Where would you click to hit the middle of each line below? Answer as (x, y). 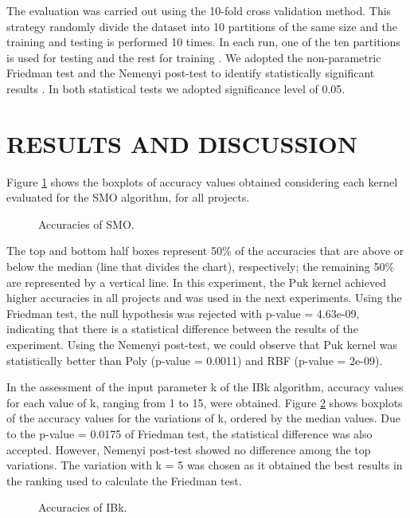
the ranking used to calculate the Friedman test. (124, 480)
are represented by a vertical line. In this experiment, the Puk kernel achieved (196, 282)
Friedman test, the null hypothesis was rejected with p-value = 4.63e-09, (183, 313)
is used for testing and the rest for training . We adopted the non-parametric (194, 57)
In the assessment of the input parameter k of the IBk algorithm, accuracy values (205, 387)
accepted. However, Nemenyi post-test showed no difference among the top (189, 449)
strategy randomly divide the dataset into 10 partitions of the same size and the (202, 26)
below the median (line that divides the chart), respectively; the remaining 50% (201, 267)
